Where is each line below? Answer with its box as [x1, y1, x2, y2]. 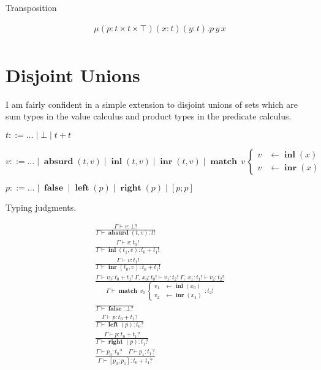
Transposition [6, 1, 57, 13]
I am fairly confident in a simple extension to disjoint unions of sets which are [6, 97, 298, 110]
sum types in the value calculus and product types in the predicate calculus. [6, 110, 292, 123]
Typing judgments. [6, 200, 77, 213]
